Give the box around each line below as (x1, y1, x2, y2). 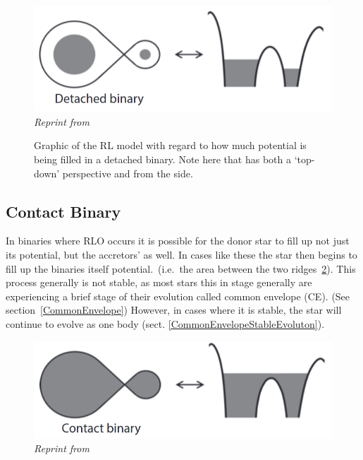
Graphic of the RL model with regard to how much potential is (34, 138, 307, 153)
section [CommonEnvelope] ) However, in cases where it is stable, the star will (6, 302, 342, 317)
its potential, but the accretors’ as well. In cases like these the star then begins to (6, 247, 357, 261)
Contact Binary (6, 200, 121, 222)
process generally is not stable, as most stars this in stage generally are (6, 275, 312, 290)
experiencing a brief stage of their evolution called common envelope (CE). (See (6, 288, 350, 303)
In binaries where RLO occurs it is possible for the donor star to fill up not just (6, 233, 350, 248)
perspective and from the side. (62, 165, 193, 180)
